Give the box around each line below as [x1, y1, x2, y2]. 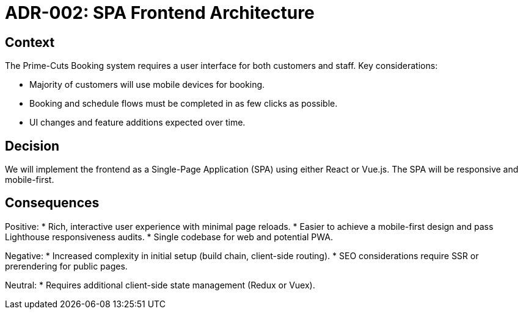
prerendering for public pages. [5, 260, 128, 271]
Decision [5, 138, 60, 154]
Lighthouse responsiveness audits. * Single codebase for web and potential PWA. [5, 231, 334, 242]
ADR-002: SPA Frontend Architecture [5, 2, 315, 23]
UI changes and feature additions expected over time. [29, 117, 246, 128]
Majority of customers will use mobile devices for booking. [29, 79, 265, 90]
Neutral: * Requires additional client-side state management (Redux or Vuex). [5, 279, 315, 290]
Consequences [5, 195, 100, 211]
